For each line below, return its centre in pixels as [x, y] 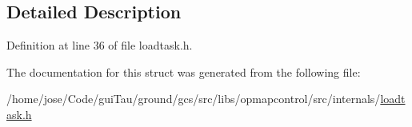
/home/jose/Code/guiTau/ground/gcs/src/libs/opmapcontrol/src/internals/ [194, 99]
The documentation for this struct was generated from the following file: [184, 71]
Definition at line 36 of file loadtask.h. [100, 45]
